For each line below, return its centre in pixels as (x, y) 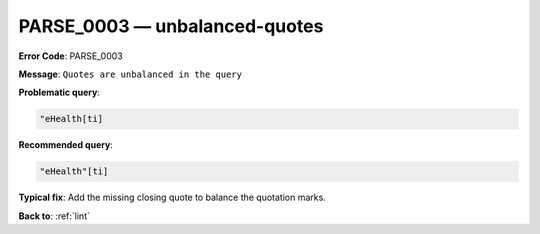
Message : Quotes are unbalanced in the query (130, 74)
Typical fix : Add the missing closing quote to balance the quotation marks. (172, 197)
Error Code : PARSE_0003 (71, 56)
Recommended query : (66, 145)
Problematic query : (59, 92)
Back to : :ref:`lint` (54, 216)
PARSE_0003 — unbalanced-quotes (171, 26)
